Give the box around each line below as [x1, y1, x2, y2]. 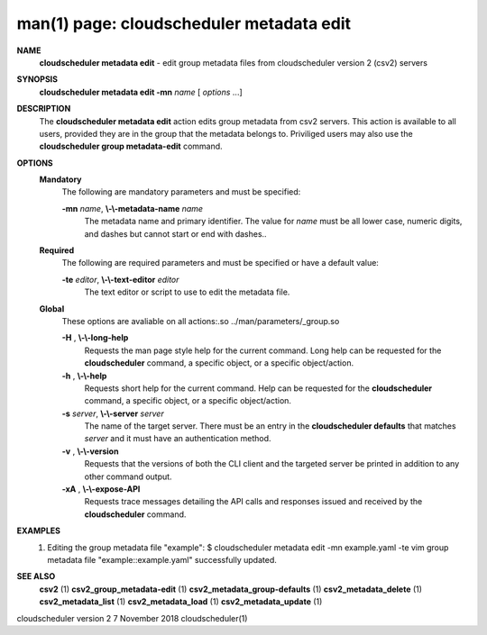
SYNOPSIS [16, 74, 59, 85]
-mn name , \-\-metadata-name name [61, 203, 203, 213]
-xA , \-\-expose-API [61, 484, 141, 494]
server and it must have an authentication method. [84, 433, 271, 444]
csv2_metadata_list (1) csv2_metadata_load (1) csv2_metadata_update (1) [39, 596, 323, 607]
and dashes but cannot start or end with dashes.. [84, 228, 267, 239]
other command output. [84, 471, 172, 482]
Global [39, 303, 65, 314]
